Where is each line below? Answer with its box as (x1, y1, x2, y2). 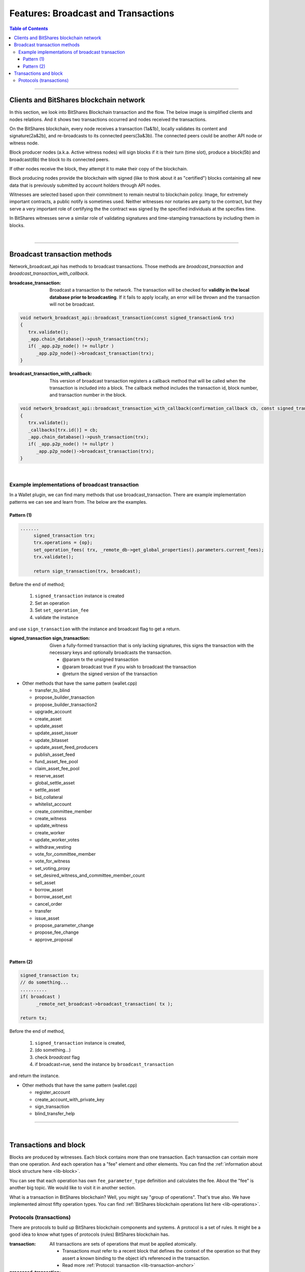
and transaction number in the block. (49, 392, 127, 398)
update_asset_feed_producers (35, 744, 99, 750)
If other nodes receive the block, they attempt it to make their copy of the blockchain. (9, 165, 188, 171)
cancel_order (35, 901, 63, 907)
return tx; (20, 1015, 47, 1021)
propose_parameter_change (35, 922, 94, 928)
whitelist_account (35, 801, 72, 807)
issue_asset (35, 915, 59, 921)
